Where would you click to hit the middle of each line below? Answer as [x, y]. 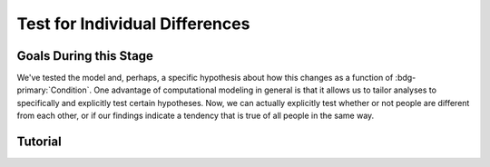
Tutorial [39, 142]
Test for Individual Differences [133, 24]
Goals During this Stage [85, 56]
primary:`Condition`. [54, 90]
